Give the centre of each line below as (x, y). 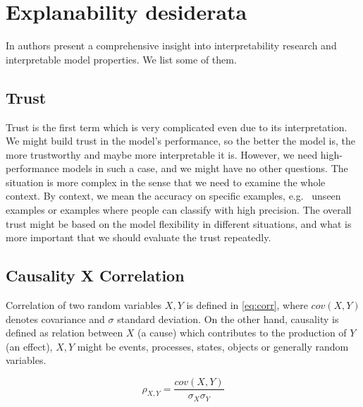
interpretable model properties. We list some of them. (121, 59)
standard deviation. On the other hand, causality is (228, 318)
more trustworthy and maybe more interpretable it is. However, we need (162, 154)
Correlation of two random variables (84, 305)
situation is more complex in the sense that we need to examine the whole (166, 182)
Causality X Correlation (95, 275)
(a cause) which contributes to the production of (242, 333)
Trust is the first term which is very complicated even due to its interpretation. (177, 127)
